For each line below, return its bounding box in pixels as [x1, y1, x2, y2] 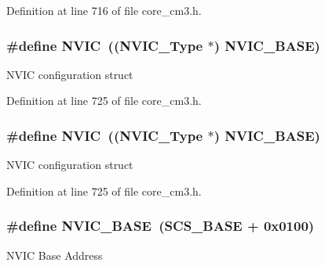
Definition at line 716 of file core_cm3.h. [6, 2, 202, 18]
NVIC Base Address [6, 246, 103, 263]
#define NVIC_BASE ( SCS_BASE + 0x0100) [6, 216, 315, 235]
